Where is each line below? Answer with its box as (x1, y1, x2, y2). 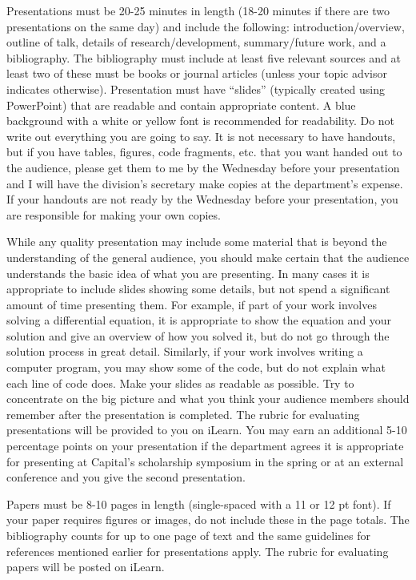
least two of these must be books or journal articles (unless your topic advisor (6, 65, 388, 82)
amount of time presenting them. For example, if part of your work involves (6, 296, 377, 312)
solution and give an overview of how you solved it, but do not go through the (6, 327, 390, 344)
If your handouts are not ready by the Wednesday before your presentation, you (6, 191, 398, 207)
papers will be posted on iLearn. (6, 558, 165, 575)
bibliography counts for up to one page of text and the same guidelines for (6, 527, 370, 543)
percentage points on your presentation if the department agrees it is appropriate (6, 437, 404, 454)
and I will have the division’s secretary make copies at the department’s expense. (6, 175, 403, 191)
